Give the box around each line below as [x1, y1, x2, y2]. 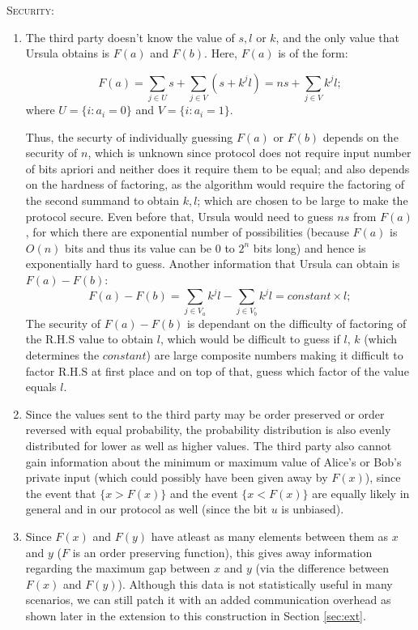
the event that [25, 484, 96, 501]
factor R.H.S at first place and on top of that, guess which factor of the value [25, 362, 409, 379]
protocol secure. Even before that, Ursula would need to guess [25, 207, 334, 224]
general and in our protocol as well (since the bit [25, 500, 267, 517]
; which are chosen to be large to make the [197, 192, 408, 209]
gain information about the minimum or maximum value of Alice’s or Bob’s [25, 453, 402, 470]
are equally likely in [312, 484, 410, 501]
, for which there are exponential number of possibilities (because [25, 223, 349, 241]
